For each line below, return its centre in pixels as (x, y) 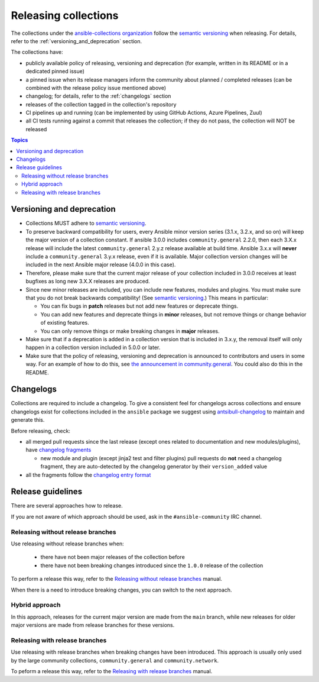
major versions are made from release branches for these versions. (93, 625)
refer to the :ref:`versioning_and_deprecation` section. (77, 41)
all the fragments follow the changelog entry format (88, 475)
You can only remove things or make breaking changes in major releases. (130, 331)
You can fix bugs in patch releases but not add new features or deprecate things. (139, 306)
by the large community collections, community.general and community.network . (115, 660)
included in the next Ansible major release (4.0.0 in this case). (101, 265)
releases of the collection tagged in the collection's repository (101, 104)
